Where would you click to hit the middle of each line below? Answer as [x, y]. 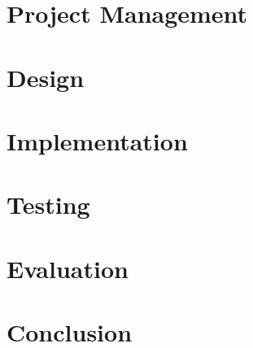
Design [46, 77]
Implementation [97, 140]
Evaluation [68, 268]
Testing [48, 204]
